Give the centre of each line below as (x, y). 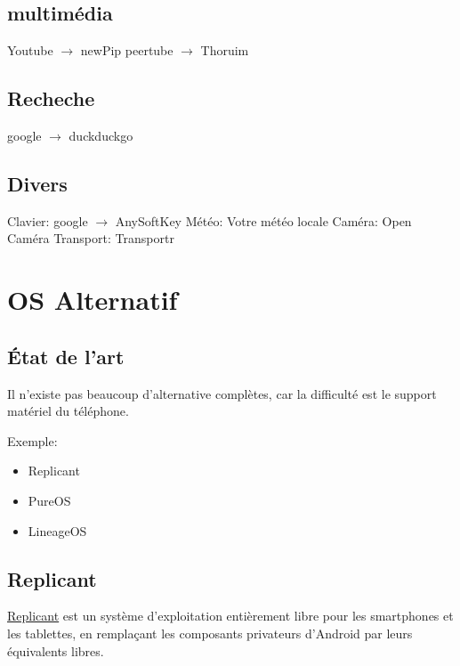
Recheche (51, 98)
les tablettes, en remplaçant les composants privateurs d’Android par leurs (210, 633)
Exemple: (32, 440)
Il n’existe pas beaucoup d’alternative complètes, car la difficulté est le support (222, 393)
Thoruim (225, 50)
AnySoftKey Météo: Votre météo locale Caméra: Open (263, 220)
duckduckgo (101, 135)
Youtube (30, 50)
